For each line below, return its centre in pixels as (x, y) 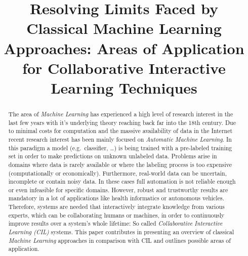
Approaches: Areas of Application (124, 48)
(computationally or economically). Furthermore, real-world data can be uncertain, (117, 173)
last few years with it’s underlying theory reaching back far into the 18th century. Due (122, 122)
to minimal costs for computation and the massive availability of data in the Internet (120, 131)
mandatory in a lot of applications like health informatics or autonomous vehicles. (116, 198)
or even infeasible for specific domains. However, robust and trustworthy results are (118, 189)
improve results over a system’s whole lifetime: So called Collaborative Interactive (115, 223)
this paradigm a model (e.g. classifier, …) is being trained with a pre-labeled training (120, 147)
